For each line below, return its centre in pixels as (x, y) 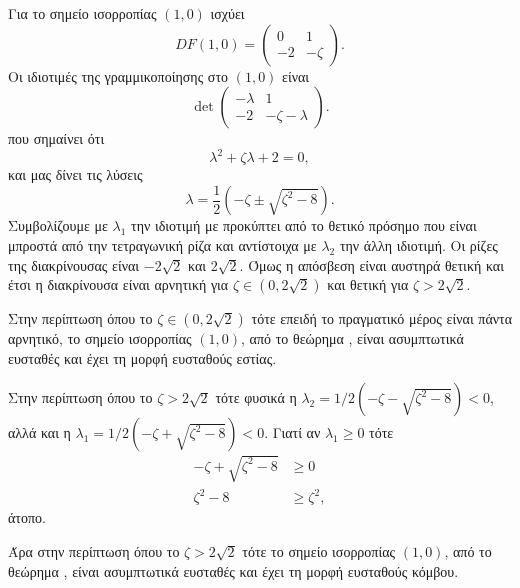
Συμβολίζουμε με (58, 225)
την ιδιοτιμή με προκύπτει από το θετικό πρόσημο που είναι (304, 225)
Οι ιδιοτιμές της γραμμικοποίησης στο (118, 75)
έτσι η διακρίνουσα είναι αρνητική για (118, 284)
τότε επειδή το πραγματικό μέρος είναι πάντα (382, 318)
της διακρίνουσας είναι (74, 264)
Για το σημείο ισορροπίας (82, 13)
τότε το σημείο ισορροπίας (319, 551)
